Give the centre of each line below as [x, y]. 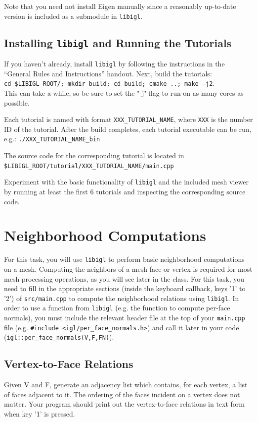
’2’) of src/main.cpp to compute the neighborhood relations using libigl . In [122, 298]
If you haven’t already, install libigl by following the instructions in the [114, 64]
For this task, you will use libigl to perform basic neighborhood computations [124, 259]
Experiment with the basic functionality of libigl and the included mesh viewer [126, 182]
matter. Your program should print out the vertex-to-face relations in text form [124, 404]
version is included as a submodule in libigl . [73, 16]
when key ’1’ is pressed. [40, 413]
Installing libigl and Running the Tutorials [118, 42]
